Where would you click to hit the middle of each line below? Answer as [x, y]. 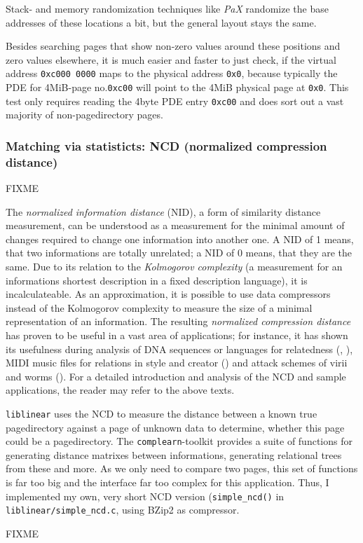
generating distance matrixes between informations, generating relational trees [174, 454]
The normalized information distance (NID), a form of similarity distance [163, 211]
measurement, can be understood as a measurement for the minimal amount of [175, 225]
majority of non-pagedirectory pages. [84, 115]
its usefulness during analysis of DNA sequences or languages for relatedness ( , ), [179, 349]
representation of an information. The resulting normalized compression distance [178, 321]
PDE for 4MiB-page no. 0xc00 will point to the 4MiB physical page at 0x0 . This [177, 87]
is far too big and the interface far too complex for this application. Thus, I [167, 482]
